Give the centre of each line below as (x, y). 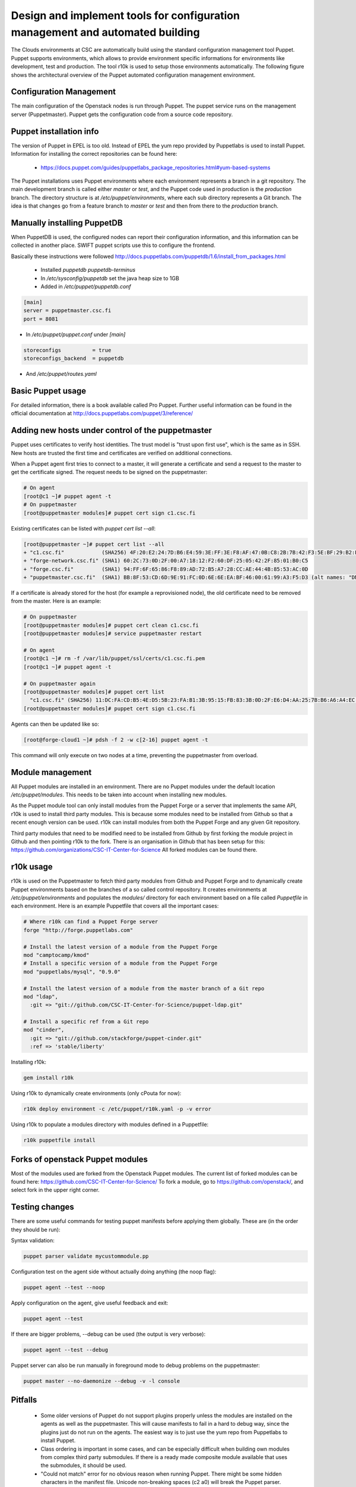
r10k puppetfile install (60, 1140)
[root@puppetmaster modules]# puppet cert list (94, 692)
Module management (51, 772)
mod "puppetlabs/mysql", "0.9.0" (72, 972)
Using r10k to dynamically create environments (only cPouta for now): (96, 1093)
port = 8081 (41, 319)
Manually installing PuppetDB (67, 223)
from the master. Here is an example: (56, 601)
